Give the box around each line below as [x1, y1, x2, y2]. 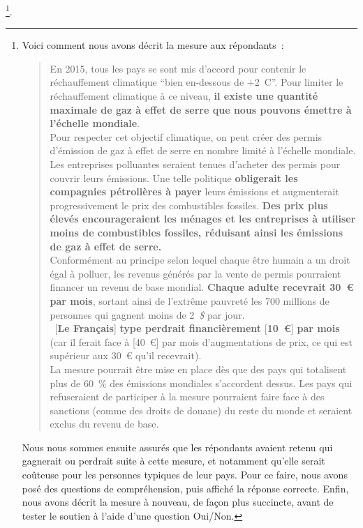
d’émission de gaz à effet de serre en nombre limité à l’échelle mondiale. [50, 143, 356, 158]
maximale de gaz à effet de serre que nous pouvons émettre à [50, 102, 352, 116]
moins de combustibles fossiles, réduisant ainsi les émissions [50, 225, 343, 239]
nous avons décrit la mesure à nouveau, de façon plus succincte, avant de [22, 495, 334, 509]
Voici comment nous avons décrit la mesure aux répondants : [22, 38, 284, 52]
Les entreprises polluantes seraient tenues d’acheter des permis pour [50, 157, 341, 171]
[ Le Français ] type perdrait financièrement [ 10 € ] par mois [54, 321, 340, 335]
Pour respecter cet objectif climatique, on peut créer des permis [50, 129, 323, 144]
